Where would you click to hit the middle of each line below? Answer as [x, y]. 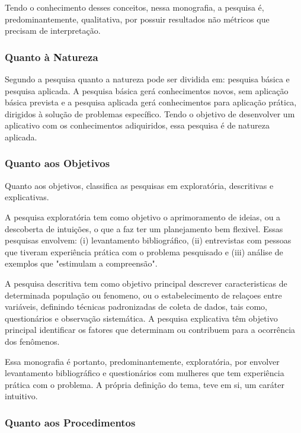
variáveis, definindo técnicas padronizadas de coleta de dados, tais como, [136, 307]
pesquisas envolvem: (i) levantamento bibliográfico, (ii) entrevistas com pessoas [148, 240]
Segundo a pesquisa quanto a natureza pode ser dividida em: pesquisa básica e [147, 79]
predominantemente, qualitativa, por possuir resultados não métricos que [137, 19]
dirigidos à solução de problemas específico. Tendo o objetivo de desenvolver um [150, 113]
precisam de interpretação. [53, 31]
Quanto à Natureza [52, 57]
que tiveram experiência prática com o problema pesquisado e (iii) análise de [144, 251]
